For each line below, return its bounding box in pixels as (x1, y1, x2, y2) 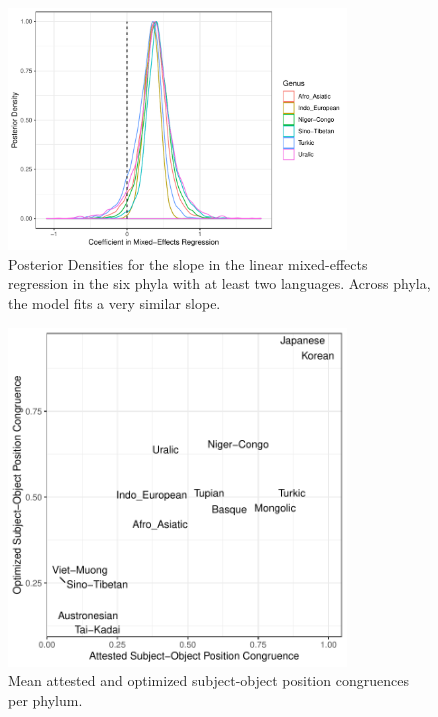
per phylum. (8, 689, 83, 710)
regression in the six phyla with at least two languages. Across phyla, (8, 273, 431, 294)
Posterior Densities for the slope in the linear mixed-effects (8, 253, 368, 274)
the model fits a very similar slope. (8, 292, 221, 313)
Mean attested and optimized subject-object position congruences (8, 670, 409, 691)
